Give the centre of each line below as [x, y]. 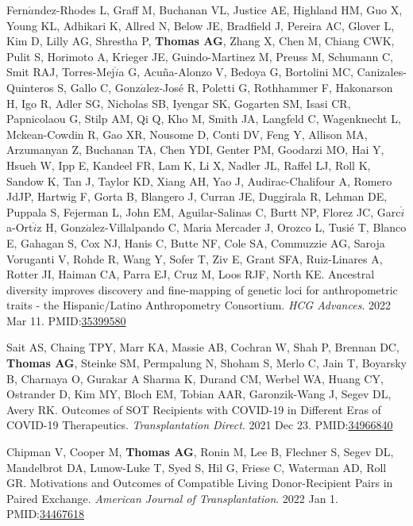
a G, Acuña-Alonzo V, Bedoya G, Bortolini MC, [236, 72]
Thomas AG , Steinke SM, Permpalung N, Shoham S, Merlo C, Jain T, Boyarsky [207, 363]
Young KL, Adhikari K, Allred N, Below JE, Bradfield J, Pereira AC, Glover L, [201, 25]
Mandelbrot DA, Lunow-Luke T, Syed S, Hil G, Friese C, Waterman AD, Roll [197, 467]
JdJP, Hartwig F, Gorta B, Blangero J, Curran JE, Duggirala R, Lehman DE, [197, 196]
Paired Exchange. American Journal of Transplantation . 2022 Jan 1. [173, 498]
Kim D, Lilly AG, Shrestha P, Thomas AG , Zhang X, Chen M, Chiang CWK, [201, 41]
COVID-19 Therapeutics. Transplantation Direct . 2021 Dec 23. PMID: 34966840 [200, 425]
